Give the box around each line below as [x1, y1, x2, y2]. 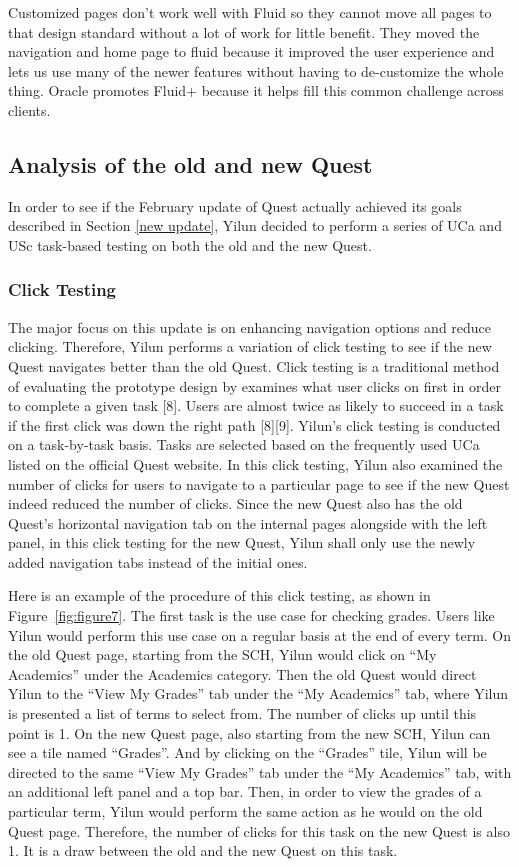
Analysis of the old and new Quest [8, 148, 373, 179]
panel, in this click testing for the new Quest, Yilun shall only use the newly [8, 532, 476, 553]
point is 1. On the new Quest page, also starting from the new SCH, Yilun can [8, 722, 491, 743]
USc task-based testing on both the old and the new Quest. [8, 234, 372, 255]
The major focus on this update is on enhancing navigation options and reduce [8, 316, 492, 337]
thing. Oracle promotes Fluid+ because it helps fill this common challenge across [8, 80, 504, 101]
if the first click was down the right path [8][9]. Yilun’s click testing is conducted [8, 414, 501, 435]
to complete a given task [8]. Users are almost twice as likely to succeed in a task [8, 395, 504, 416]
